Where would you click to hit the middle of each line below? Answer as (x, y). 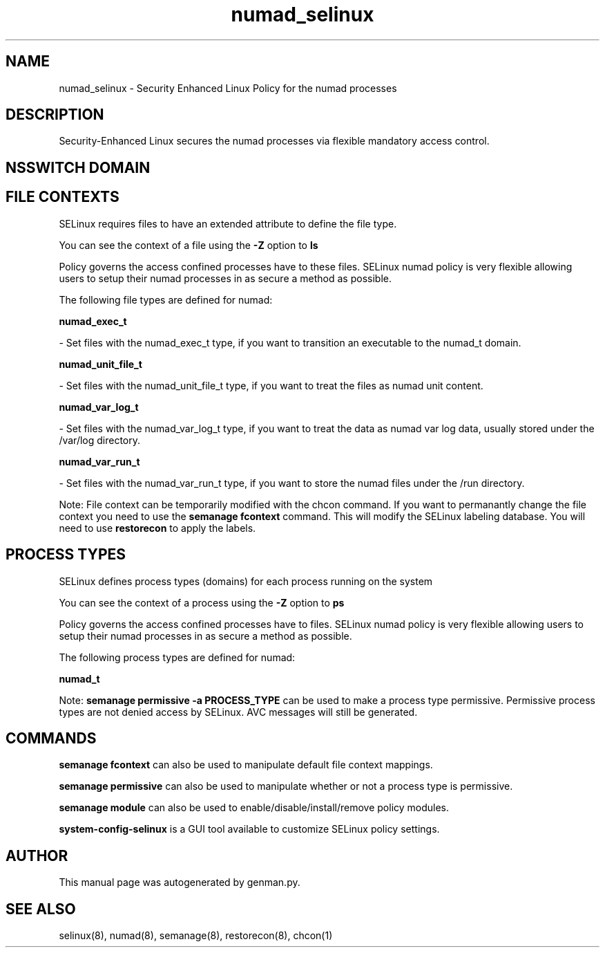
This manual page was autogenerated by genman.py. (180, 882)
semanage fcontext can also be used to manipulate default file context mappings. (246, 765)
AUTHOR (37, 855)
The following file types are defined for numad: (166, 299)
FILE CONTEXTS (63, 197)
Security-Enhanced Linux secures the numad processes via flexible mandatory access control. (274, 141)
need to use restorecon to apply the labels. (157, 528)
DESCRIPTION (55, 115)
